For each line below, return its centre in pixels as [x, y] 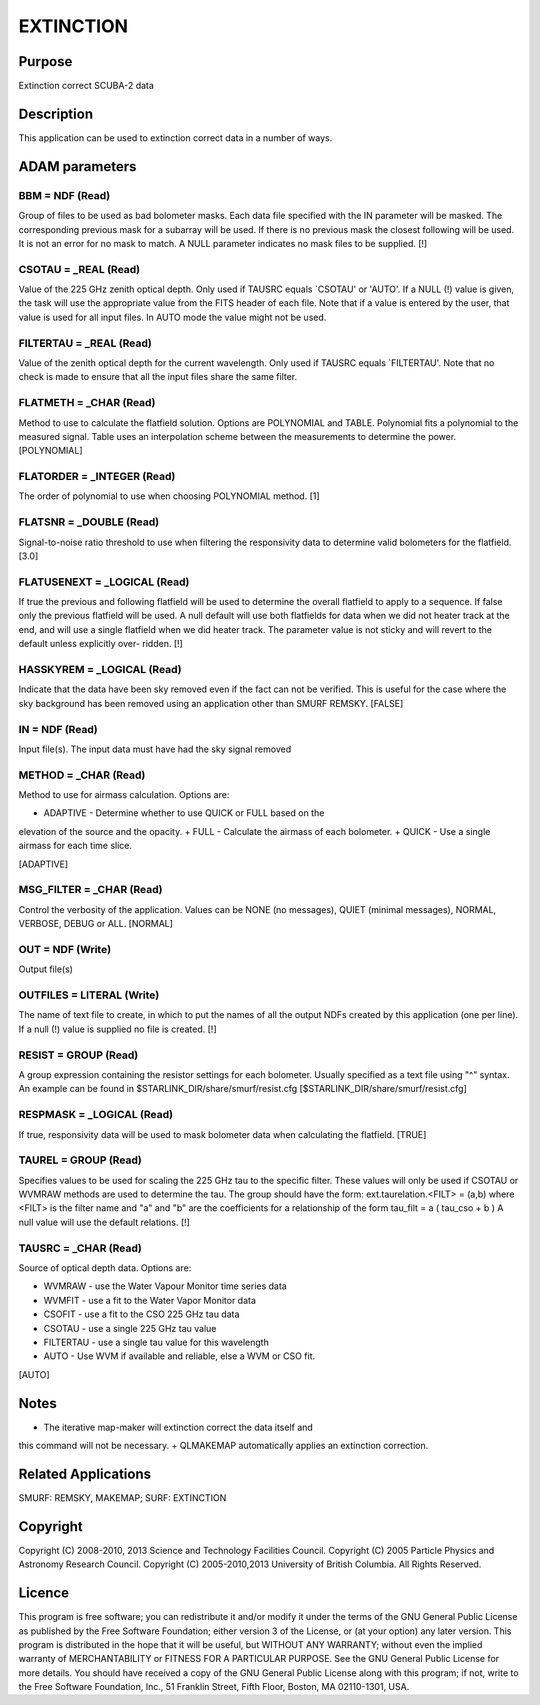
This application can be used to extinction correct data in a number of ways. [175, 137]
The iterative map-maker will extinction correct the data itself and [178, 1427]
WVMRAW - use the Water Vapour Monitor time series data [165, 1286]
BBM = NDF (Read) [64, 195]
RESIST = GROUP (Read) [78, 1055]
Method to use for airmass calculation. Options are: [124, 795]
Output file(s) [46, 969]
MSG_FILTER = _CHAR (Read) [90, 890]
